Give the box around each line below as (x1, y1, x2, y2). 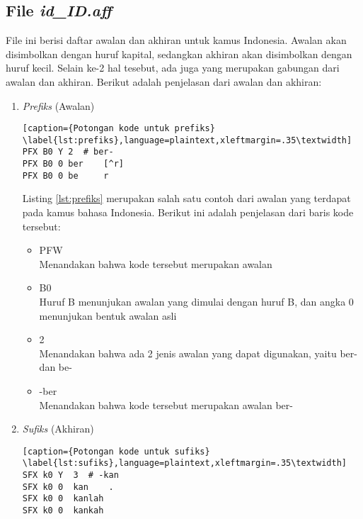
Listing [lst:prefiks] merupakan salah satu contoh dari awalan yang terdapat (22, 191, 351, 206)
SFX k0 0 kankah (22, 506, 104, 516)
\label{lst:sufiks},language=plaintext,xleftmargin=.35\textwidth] (22, 458, 347, 469)
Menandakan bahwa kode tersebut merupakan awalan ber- (39, 397, 293, 412)
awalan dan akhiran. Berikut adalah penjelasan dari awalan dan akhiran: (6, 74, 322, 89)
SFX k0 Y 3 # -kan (22, 470, 119, 481)
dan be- (39, 359, 72, 374)
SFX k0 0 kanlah (22, 493, 104, 504)
